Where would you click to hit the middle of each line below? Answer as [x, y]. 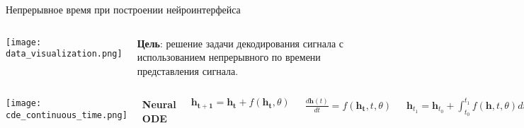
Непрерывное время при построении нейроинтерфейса [123, 9]
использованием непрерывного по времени [229, 57]
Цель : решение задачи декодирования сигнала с [240, 43]
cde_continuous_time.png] [67, 116]
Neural [159, 104]
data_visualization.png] [64, 54]
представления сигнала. [188, 70]
